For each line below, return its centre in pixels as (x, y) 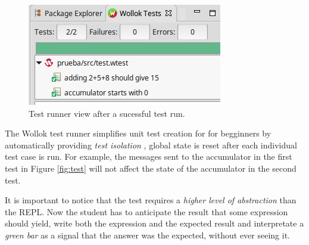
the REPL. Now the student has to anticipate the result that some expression (146, 211)
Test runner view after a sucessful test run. (107, 113)
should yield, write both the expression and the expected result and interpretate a (154, 223)
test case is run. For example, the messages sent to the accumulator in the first (149, 156)
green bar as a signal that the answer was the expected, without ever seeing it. (147, 235)
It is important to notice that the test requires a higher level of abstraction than (151, 200)
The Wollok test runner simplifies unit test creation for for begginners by (138, 133)
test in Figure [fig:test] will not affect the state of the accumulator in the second (151, 168)
